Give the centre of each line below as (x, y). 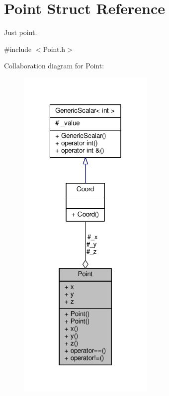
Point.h (54, 49)
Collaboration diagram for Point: (54, 66)
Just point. (21, 32)
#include (18, 49)
